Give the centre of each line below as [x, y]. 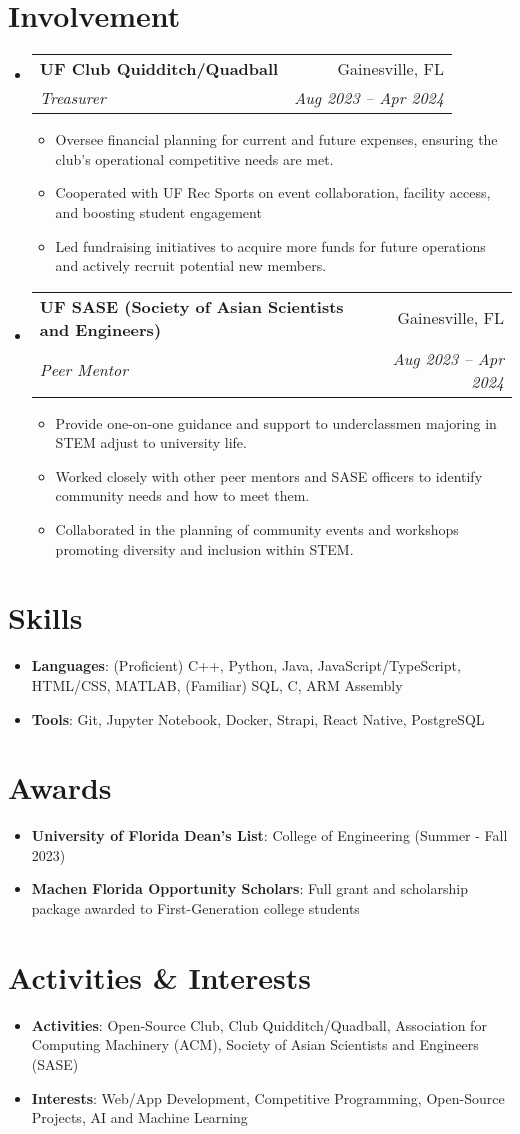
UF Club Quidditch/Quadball [159, 69]
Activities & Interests [159, 976]
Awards [60, 787]
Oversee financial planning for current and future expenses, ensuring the [276, 139]
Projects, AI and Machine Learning [139, 1117]
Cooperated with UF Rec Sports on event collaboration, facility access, [273, 192]
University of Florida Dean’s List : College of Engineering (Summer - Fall [269, 835]
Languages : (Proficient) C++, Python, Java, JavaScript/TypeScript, [246, 665]
